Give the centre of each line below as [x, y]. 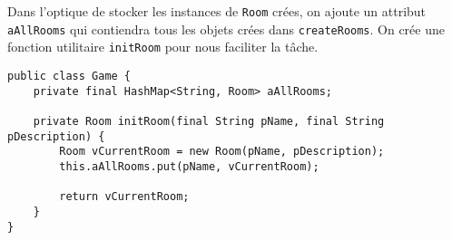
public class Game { [69, 76]
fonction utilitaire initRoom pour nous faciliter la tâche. [163, 47]
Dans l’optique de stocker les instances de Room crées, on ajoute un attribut [217, 11]
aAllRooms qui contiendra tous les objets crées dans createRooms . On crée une [226, 29]
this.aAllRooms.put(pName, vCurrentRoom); [189, 166]
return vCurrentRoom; [124, 197]
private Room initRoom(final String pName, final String [209, 121]
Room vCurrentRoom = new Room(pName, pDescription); [222, 152]
